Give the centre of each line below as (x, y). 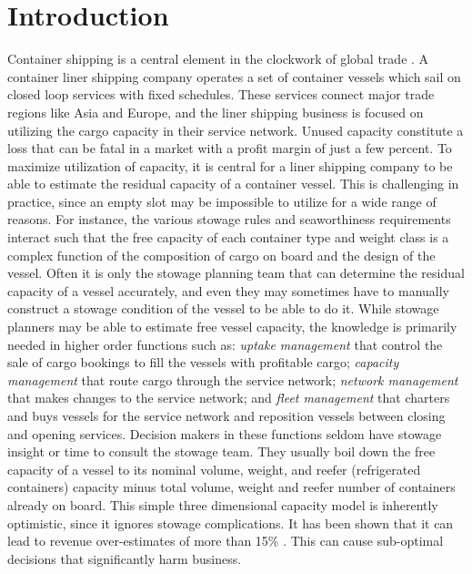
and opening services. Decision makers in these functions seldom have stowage (225, 433)
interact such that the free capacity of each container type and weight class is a (228, 237)
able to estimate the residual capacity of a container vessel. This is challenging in (233, 184)
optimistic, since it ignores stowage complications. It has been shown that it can (231, 523)
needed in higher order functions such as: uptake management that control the (225, 344)
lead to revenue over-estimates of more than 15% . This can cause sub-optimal (226, 541)
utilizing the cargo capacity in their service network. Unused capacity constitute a (236, 130)
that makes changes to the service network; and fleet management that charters (229, 398)
